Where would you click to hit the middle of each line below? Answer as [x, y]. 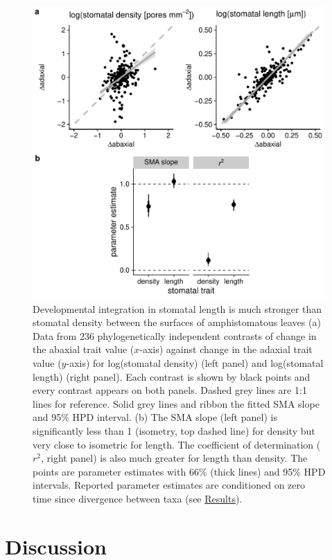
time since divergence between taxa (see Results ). [138, 498]
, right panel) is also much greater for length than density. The [174, 458]
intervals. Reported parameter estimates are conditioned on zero [169, 485]
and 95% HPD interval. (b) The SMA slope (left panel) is [155, 417]
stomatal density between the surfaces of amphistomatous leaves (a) [177, 322]
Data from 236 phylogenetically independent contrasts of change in [175, 335]
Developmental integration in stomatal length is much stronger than [177, 308]
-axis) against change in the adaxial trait [226, 349]
